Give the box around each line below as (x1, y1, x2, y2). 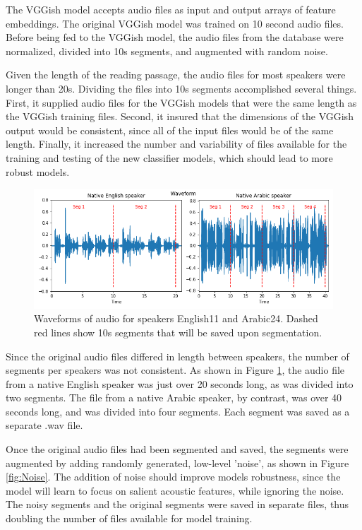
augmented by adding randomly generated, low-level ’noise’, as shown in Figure (6, 455, 349, 470)
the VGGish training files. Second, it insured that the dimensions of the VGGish (6, 109, 354, 124)
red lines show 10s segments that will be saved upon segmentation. (34, 324, 322, 339)
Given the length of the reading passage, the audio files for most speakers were (6, 67, 346, 82)
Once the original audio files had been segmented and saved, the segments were (6, 442, 349, 457)
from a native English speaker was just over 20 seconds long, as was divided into (6, 376, 354, 391)
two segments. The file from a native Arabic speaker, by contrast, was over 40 (6, 390, 342, 405)
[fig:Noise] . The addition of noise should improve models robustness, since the (6, 469, 341, 484)
